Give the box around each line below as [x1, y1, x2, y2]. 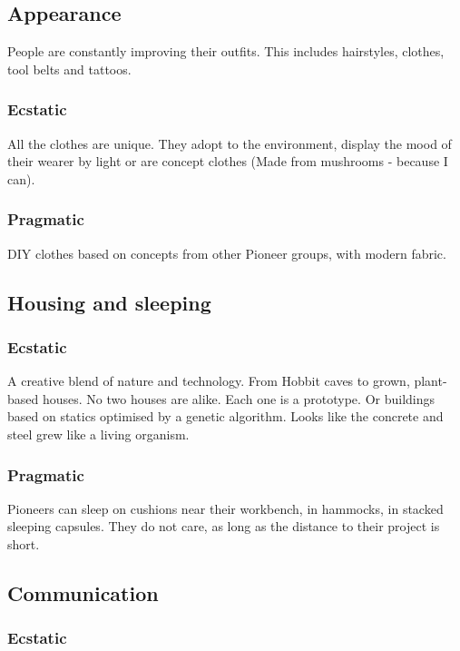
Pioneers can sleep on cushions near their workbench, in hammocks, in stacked [7, 498, 444, 518]
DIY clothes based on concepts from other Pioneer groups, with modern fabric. [7, 243, 446, 262]
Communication [7, 578, 159, 607]
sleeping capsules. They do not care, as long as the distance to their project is [7, 517, 440, 536]
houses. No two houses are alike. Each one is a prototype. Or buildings [42, 389, 436, 408]
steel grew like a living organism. [7, 424, 190, 443]
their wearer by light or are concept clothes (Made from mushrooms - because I [7, 152, 448, 171]
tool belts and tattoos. [7, 59, 132, 78]
